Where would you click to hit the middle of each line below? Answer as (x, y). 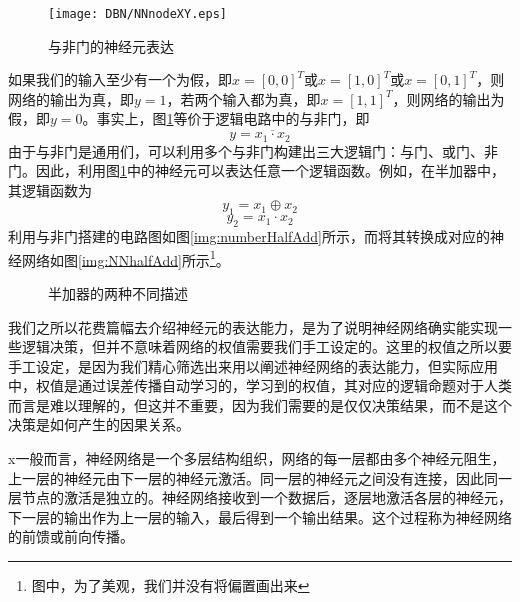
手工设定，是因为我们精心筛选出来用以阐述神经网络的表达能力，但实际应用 (253, 365)
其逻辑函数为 (50, 189)
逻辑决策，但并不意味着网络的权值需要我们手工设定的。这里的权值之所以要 (266, 346)
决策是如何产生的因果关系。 (99, 424)
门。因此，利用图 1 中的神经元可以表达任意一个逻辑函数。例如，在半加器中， (256, 170)
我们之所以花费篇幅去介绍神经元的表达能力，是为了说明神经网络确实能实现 (253, 326)
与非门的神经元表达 (111, 45)
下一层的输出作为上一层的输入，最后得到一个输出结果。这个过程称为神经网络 (260, 516)
